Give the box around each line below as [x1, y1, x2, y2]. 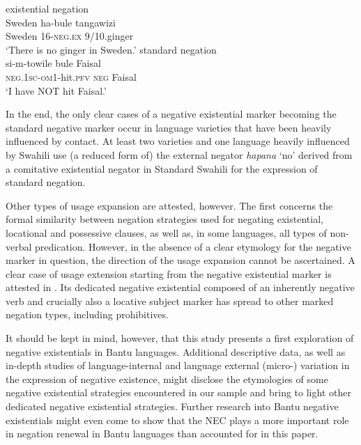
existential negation [6, 1, 89, 15]
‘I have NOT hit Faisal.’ [6, 83, 107, 97]
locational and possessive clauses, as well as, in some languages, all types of [6, 225, 327, 240]
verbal [6, 239, 32, 253]
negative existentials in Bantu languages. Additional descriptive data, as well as [6, 344, 346, 359]
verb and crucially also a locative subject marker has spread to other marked [6, 293, 334, 308]
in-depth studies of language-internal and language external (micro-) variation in [6, 358, 350, 373]
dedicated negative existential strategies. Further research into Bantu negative [6, 399, 339, 414]
